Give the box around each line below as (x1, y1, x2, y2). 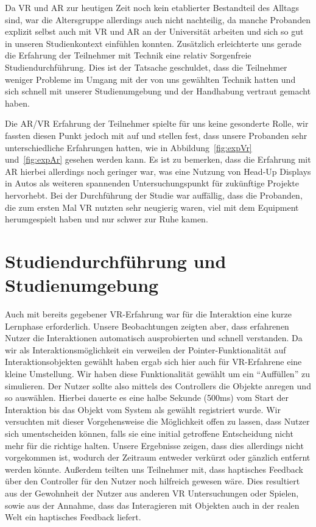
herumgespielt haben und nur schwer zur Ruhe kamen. (5, 213, 208, 225)
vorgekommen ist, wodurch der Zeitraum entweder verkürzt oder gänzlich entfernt (5, 451, 311, 464)
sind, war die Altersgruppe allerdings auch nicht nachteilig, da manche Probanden (5, 13, 311, 26)
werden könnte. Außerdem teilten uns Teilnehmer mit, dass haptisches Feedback (5, 462, 303, 475)
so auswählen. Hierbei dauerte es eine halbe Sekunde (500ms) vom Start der (5, 391, 289, 404)
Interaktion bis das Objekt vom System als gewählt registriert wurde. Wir (5, 403, 281, 416)
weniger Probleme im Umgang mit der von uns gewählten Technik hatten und (5, 73, 296, 85)
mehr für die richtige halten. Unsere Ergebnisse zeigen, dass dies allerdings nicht (5, 439, 304, 451)
